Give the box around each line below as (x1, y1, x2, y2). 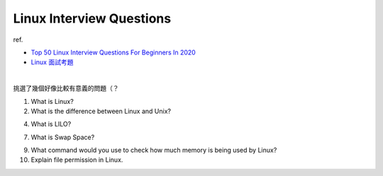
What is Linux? (30, 97, 74, 105)
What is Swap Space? (30, 133, 95, 141)
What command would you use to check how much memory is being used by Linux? (30, 146, 277, 155)
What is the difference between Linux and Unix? (30, 107, 172, 115)
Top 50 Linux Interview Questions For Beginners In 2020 (30, 48, 196, 57)
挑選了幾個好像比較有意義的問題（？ (13, 84, 119, 93)
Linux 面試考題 (30, 58, 74, 66)
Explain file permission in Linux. (30, 156, 123, 164)
